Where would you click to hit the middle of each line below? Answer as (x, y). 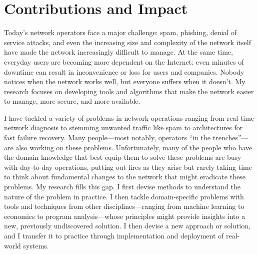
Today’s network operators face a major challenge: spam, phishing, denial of (120, 32)
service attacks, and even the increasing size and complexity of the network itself (127, 42)
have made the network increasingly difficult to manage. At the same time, (118, 52)
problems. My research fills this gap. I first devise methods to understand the (122, 187)
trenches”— (230, 138)
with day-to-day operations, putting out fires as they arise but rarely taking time (128, 167)
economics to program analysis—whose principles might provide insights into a (125, 216)
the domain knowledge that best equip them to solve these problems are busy (123, 157)
